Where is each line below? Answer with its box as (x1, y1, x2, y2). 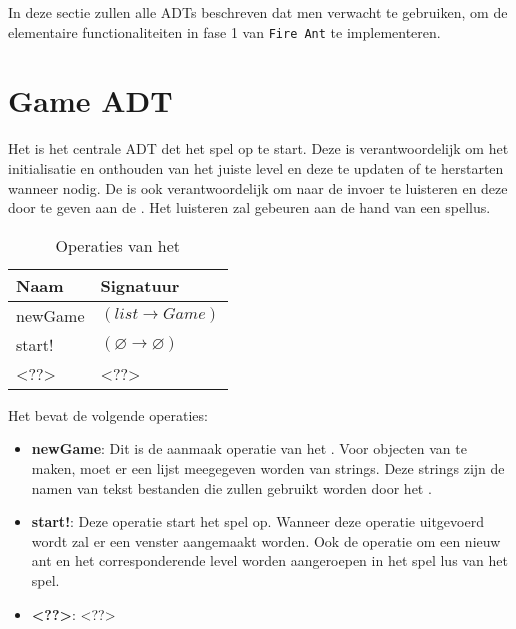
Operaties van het (55, 233, 181, 257)
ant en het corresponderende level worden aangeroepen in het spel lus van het (31, 550, 508, 571)
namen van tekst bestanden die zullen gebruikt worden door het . (31, 477, 432, 498)
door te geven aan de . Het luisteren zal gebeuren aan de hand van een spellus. (8, 197, 491, 218)
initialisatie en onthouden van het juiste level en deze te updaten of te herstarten (8, 157, 504, 178)
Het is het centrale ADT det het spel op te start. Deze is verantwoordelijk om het (8, 138, 509, 159)
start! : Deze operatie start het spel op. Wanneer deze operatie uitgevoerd (31, 511, 484, 532)
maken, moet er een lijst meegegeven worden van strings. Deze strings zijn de (31, 457, 505, 478)
